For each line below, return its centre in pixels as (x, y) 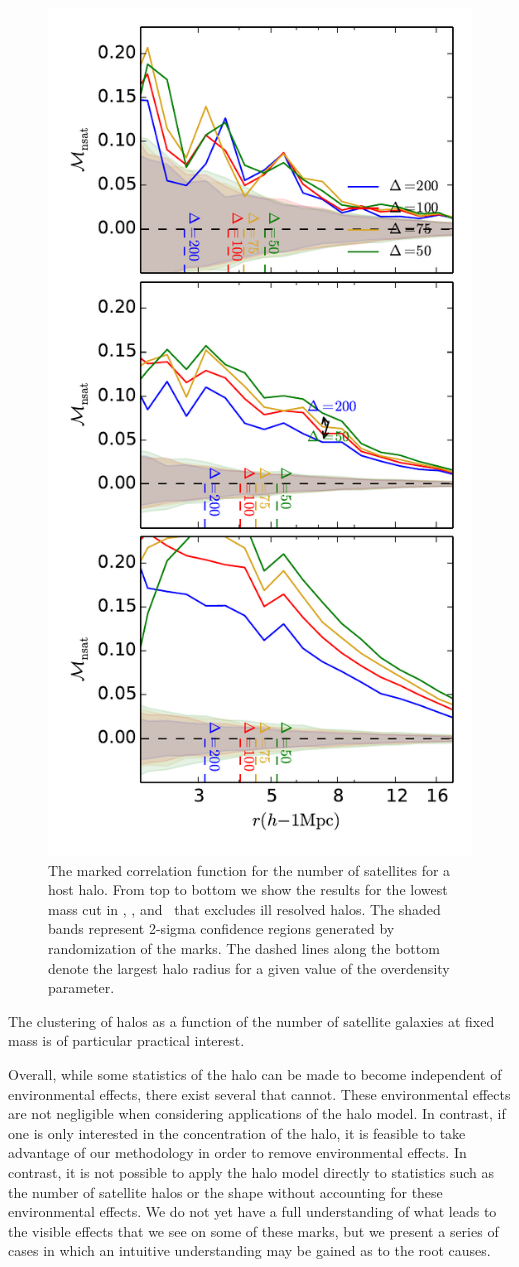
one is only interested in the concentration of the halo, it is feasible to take (237, 1132)
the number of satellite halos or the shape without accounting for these (225, 1191)
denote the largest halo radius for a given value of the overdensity (249, 967)
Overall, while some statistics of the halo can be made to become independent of (255, 1073)
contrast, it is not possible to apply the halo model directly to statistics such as (251, 1171)
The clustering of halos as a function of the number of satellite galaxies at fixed (251, 1020)
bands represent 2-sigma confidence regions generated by (221, 928)
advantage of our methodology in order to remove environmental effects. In (237, 1152)
